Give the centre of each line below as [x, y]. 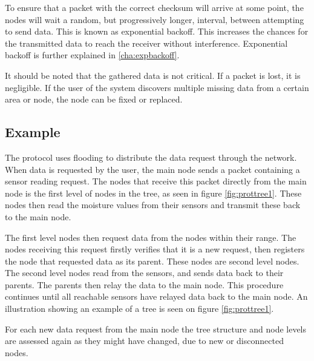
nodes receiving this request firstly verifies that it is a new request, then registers [155, 249]
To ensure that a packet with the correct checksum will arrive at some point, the [154, 7]
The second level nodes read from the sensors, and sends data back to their [144, 273]
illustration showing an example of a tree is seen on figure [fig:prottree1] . [139, 309]
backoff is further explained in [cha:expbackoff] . [92, 55]
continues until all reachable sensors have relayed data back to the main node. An [156, 296]
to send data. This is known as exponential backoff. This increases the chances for [157, 31]
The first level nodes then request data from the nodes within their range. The [151, 237]
